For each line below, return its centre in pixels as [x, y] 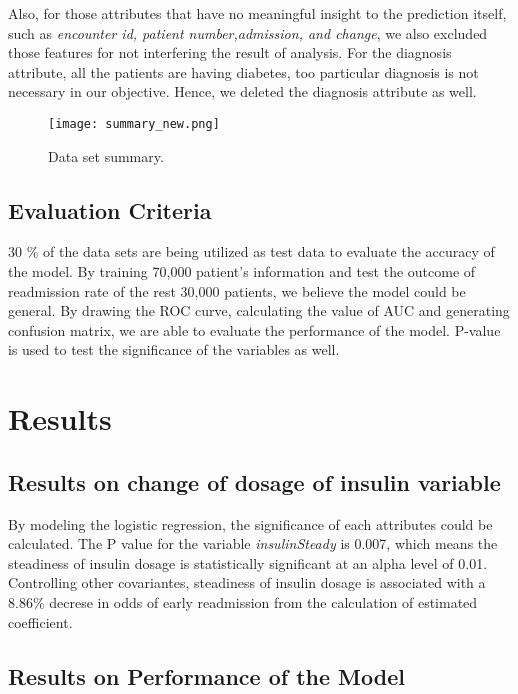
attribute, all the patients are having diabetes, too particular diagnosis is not [243, 71]
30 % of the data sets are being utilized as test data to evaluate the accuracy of [251, 251]
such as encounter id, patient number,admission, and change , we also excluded [248, 32]
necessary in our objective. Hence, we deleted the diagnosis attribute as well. [242, 91]
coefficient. [40, 621]
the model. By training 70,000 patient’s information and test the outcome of [242, 271]
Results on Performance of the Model [206, 675]
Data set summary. [106, 155]
